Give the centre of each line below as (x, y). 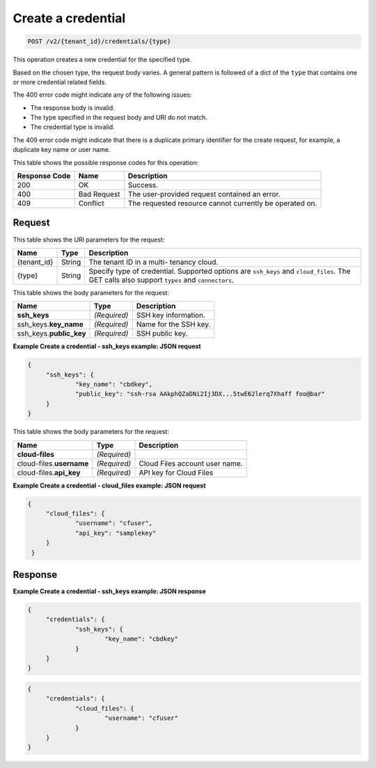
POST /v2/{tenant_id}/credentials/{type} (99, 41)
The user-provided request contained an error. (204, 194)
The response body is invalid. (72, 107)
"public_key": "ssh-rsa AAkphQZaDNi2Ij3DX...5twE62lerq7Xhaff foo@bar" (200, 394)
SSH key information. (171, 315)
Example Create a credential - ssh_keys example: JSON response (110, 591)
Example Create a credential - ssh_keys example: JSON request (107, 346)
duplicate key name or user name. (62, 150)
